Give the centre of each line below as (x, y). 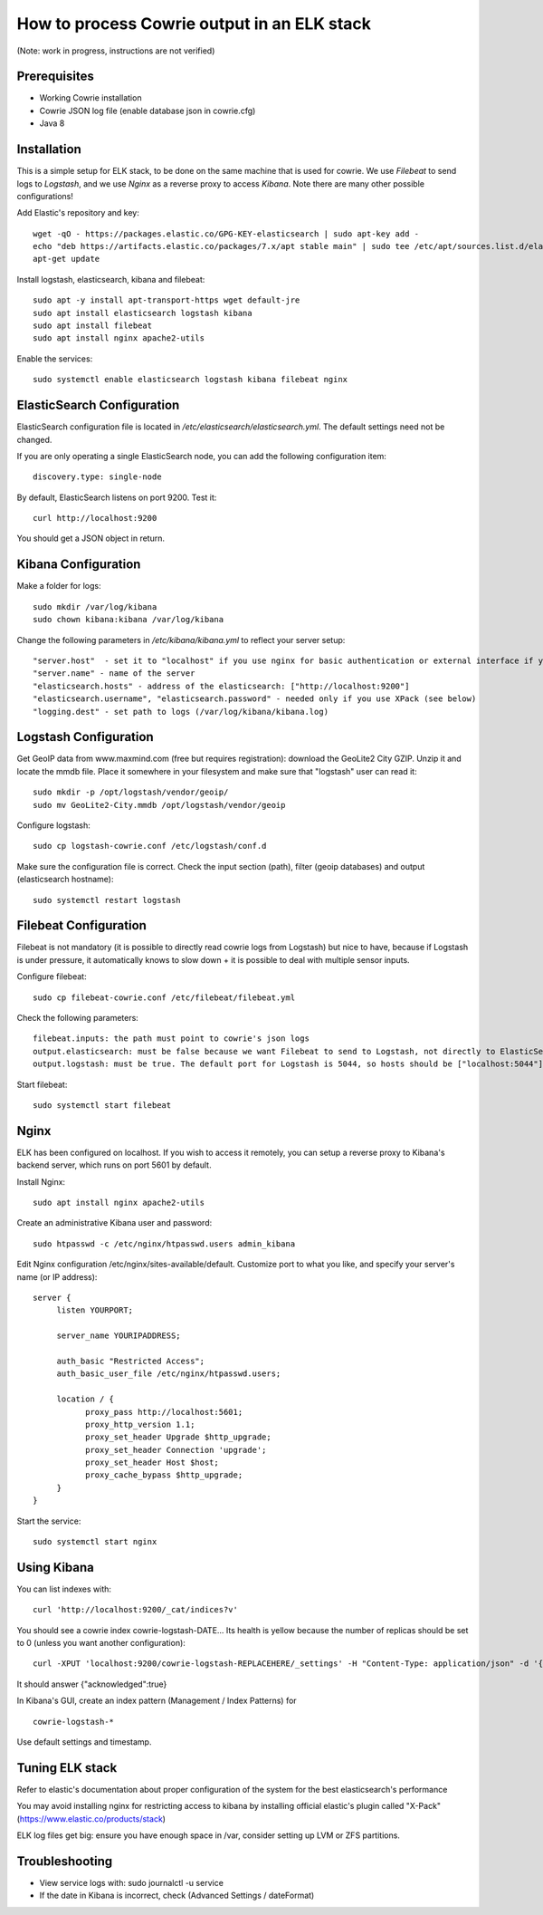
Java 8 (52, 123)
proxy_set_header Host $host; (152, 1463)
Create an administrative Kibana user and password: (114, 1223)
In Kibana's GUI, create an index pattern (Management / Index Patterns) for (157, 1701)
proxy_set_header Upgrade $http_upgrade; (178, 1437)
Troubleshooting (65, 1861)
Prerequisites (55, 77)
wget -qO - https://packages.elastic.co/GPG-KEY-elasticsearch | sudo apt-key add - (226, 234)
